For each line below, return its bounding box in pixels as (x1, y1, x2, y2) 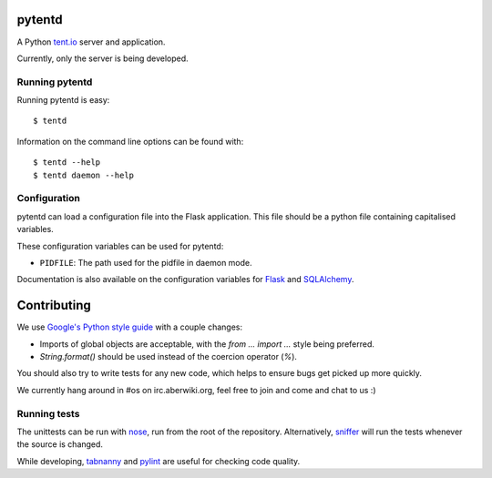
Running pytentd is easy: (16, 95, 110, 106)
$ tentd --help (33, 158, 101, 168)
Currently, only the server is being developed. (16, 53, 189, 64)
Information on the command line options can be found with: (16, 136, 244, 147)
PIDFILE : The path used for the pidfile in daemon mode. (39, 257, 252, 268)
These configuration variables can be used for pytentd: (16, 240, 224, 251)
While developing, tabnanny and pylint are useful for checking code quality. (16, 455, 301, 466)
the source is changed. (16, 439, 104, 450)
